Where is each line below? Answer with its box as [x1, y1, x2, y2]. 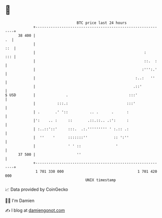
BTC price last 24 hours [77, 20, 127, 25]
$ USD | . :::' [5, 92, 138, 98]
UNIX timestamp [85, 177, 116, 183]
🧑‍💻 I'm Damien [5, 198, 35, 203]
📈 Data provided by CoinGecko [5, 186, 68, 192]
